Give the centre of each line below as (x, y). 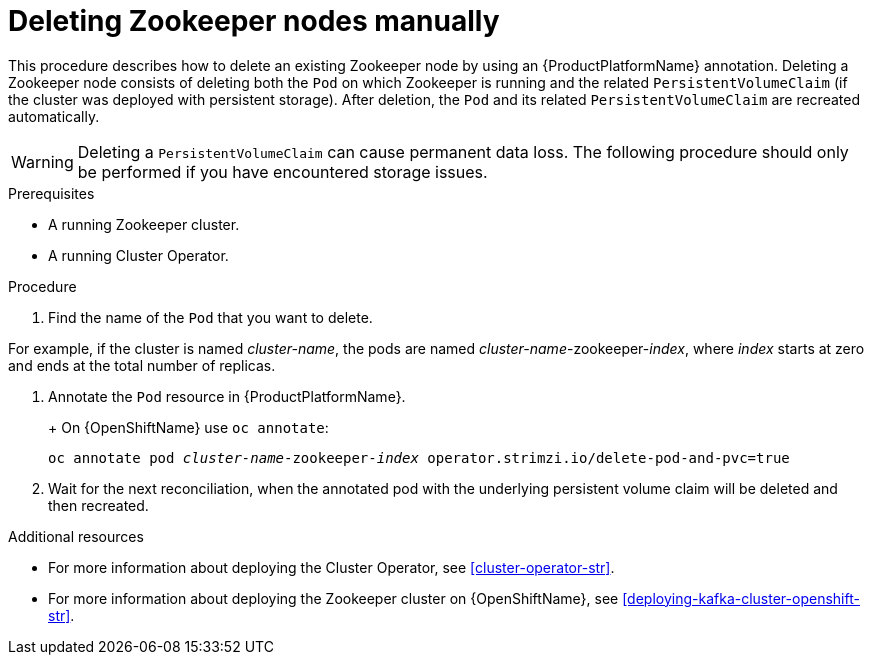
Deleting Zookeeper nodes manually (254, 21)
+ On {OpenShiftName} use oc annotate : (188, 427)
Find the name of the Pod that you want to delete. (210, 317)
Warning (42, 161)
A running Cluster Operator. (138, 255)
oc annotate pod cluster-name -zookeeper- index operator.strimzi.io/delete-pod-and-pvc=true (419, 457)
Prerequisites (51, 193)
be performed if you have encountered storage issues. (282, 171)
